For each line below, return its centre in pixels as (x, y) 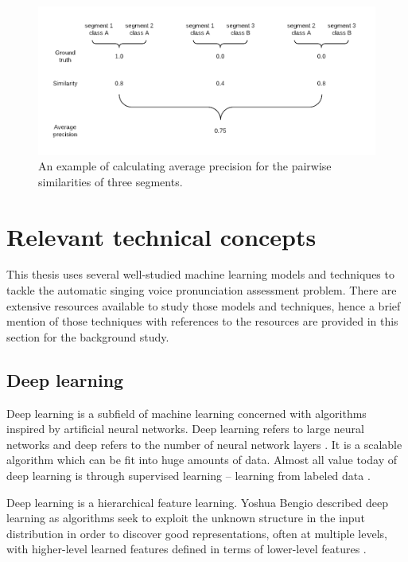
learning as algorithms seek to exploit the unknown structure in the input (186, 518)
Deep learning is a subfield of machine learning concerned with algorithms (187, 413)
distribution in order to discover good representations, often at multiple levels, (197, 533)
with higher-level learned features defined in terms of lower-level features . (187, 549)
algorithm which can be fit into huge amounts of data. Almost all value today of (202, 460)
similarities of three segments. (111, 181)
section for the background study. (88, 336)
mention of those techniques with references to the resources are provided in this (202, 321)
